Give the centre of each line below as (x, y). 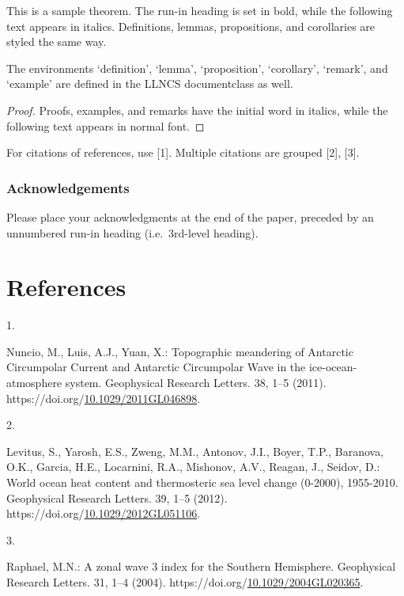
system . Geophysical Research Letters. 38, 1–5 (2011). (196, 383)
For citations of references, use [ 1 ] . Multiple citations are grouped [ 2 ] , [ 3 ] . (183, 152)
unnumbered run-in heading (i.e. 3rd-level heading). (132, 232)
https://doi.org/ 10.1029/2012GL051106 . (104, 513)
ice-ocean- (333, 367)
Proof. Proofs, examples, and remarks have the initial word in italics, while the (197, 110)
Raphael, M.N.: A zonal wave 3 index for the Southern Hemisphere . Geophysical (201, 566)
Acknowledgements (68, 187)
